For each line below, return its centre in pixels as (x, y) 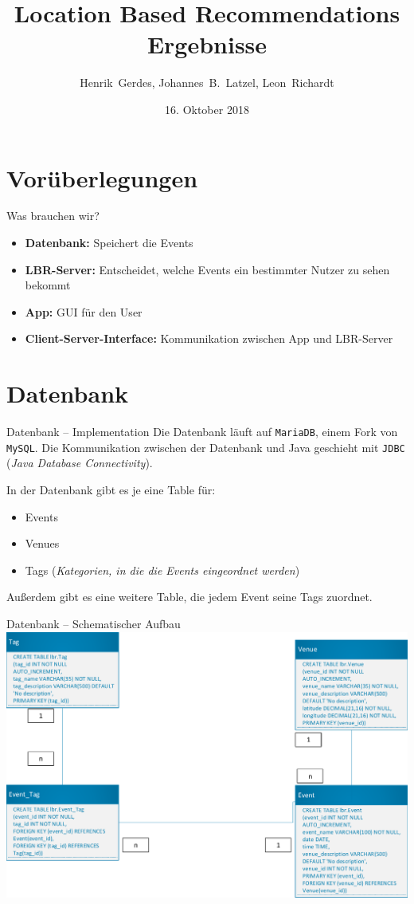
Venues (42, 543)
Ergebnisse (207, 44)
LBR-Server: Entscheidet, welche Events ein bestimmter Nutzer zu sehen (207, 269)
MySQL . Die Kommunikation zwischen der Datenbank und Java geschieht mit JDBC (206, 447)
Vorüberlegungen (102, 177)
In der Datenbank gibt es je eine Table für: (111, 490)
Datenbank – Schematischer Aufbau (94, 623)
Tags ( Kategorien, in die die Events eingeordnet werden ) (162, 570)
